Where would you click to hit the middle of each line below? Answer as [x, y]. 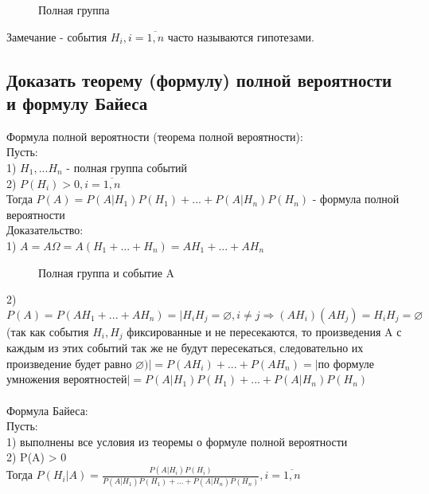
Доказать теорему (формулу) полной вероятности [199, 79]
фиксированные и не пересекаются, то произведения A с [264, 331]
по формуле [346, 363]
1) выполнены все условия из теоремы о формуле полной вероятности [177, 441]
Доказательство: [45, 230]
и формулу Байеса [77, 102]
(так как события [48, 331]
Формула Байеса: [47, 410]
